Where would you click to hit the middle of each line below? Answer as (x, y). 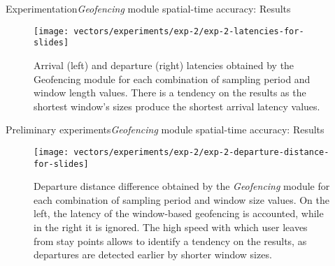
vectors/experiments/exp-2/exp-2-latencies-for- (189, 31)
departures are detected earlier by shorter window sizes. (153, 254)
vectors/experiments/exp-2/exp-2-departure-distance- (201, 152)
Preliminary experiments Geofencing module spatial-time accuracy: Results (165, 130)
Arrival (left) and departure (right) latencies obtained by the (164, 65)
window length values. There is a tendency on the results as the (170, 93)
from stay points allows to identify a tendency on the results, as (170, 241)
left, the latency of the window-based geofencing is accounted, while (179, 213)
